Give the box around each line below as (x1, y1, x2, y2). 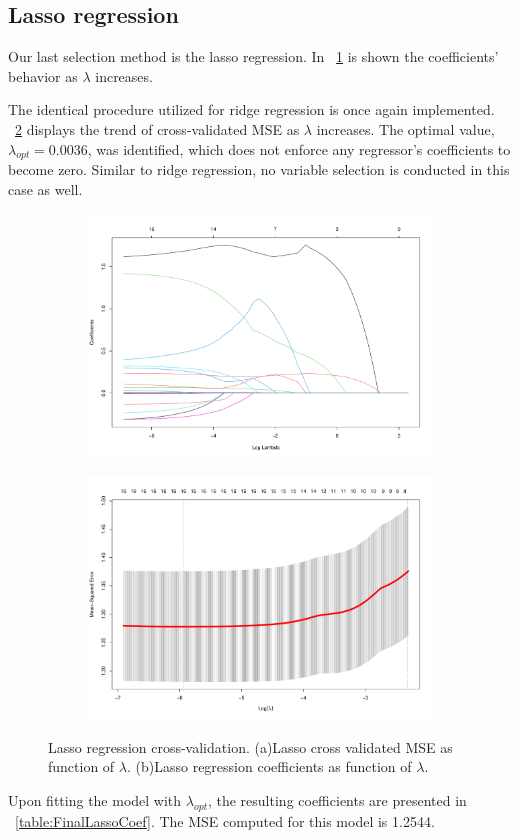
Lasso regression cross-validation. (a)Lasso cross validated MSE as (48, 736, 453, 757)
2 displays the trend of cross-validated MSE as (15, 118, 300, 139)
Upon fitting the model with (8, 789, 182, 810)
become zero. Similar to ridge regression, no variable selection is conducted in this (8, 159, 510, 180)
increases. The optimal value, (316, 118, 495, 139)
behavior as (8, 65, 78, 86)
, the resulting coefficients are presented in (207, 789, 467, 810)
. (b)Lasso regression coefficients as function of (126, 756, 412, 777)
